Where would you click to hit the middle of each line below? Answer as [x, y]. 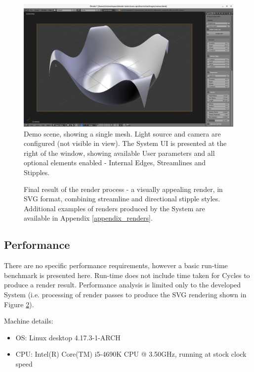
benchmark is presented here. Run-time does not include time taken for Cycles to [127, 275]
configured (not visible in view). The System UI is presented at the [125, 143]
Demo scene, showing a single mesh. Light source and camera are [122, 133]
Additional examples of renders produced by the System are [114, 208]
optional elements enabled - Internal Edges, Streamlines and [115, 163]
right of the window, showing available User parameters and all [119, 153]
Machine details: [29, 321]
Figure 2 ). [19, 304]
